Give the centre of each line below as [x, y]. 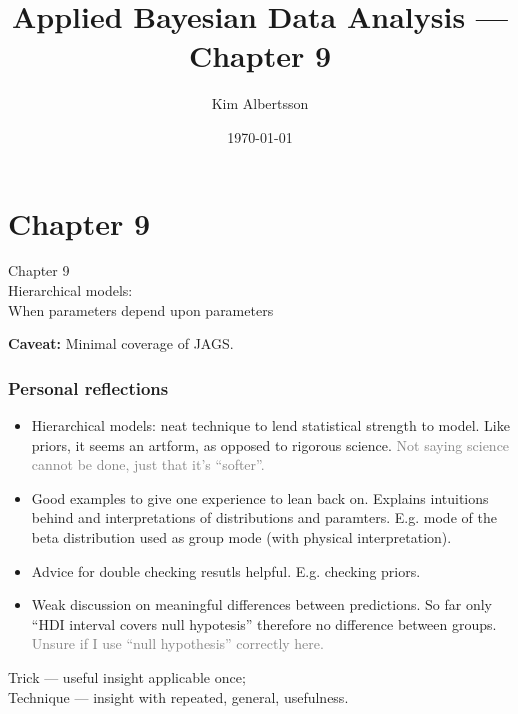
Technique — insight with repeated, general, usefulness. [178, 696]
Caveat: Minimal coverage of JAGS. [121, 343]
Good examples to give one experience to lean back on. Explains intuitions [260, 497]
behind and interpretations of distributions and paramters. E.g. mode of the [264, 517]
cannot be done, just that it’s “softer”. [148, 464]
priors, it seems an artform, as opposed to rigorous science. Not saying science [270, 444]
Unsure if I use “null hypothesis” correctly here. [177, 643]
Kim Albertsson [260, 103]
